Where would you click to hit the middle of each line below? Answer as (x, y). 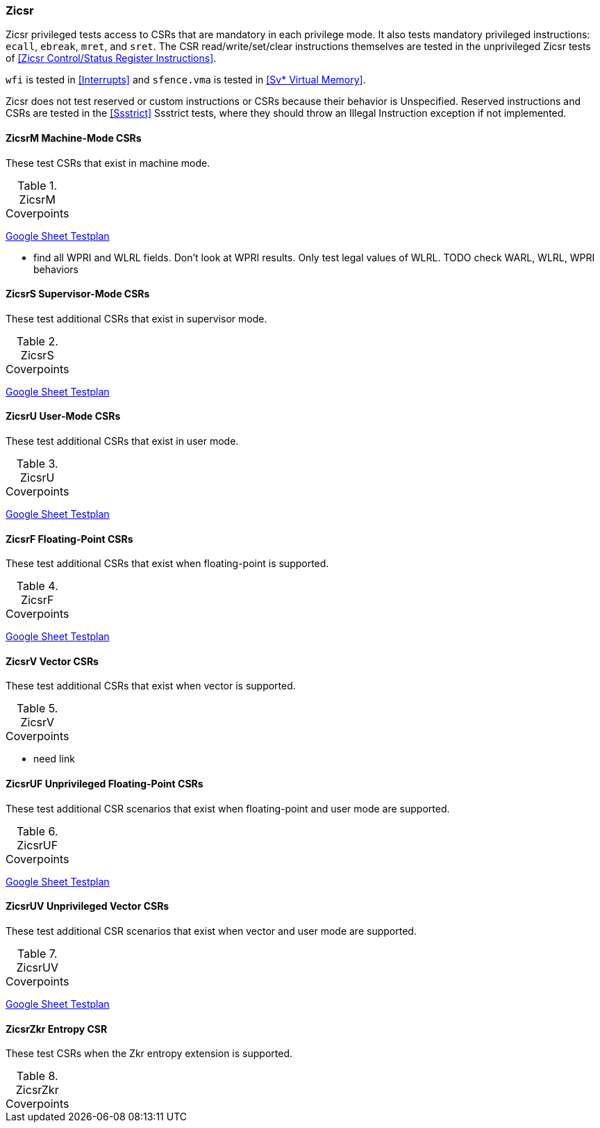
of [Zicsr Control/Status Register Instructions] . (111, 58)
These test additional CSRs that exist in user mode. (122, 441)
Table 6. (37, 831)
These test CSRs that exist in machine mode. (108, 163)
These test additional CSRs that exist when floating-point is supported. (167, 564)
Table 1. (37, 185)
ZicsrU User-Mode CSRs (63, 416)
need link (54, 759)
